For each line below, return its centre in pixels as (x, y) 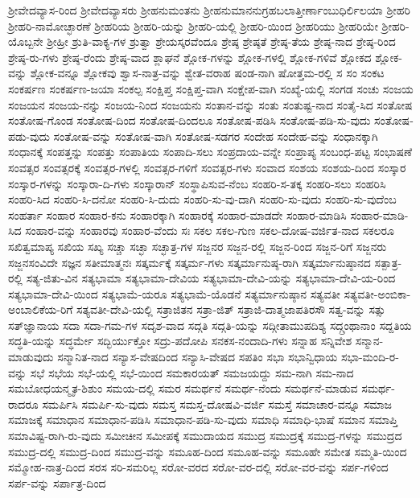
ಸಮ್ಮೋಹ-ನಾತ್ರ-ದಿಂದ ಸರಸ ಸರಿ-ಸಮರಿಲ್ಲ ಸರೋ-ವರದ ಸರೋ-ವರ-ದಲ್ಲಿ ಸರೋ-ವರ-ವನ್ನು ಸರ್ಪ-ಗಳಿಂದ (198, 467)
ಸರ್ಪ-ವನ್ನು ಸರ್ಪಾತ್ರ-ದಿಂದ (57, 482)
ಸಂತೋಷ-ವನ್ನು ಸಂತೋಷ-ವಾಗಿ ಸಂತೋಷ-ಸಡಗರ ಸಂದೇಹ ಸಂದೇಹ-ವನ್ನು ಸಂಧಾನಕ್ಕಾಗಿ (216, 136)
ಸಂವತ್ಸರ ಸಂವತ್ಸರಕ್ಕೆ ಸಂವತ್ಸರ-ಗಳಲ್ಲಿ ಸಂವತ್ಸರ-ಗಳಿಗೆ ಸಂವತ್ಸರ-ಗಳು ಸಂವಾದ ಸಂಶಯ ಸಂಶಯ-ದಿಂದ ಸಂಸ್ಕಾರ (207, 167)
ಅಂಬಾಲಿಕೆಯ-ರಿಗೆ (41, 309)
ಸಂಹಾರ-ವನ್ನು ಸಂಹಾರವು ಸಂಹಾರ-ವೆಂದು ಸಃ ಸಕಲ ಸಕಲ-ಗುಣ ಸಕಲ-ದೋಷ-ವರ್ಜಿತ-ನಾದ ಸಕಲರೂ (210, 230)
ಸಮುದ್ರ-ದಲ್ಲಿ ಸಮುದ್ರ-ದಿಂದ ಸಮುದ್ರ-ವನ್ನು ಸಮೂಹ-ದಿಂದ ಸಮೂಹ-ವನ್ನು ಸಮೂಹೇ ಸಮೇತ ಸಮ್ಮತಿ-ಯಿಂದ (208, 451)
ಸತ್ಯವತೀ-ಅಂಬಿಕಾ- (377, 293)
